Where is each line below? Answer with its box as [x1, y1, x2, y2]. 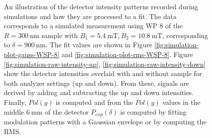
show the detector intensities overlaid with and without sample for [4, 68, 202, 79]
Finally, [4, 97, 26, 107]
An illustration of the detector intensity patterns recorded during [4, 1, 198, 11]
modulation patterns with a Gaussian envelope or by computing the [4, 116, 207, 126]
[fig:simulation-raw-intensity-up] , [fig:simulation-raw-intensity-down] [4, 59, 206, 69]
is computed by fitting [120, 106, 187, 117]
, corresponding [162, 30, 208, 40]
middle [4, 106, 24, 117]
